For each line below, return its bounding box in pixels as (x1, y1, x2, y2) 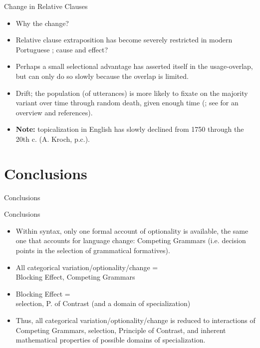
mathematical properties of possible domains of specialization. (15, 335, 206, 345)
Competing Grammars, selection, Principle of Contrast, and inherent (15, 325, 226, 335)
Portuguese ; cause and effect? (15, 44, 108, 54)
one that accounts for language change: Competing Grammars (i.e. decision (15, 235, 246, 246)
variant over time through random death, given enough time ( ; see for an (15, 97, 239, 108)
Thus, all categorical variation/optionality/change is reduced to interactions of (15, 315, 256, 325)
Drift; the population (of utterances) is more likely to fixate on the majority (15, 87, 248, 98)
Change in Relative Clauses (4, 1, 88, 11)
